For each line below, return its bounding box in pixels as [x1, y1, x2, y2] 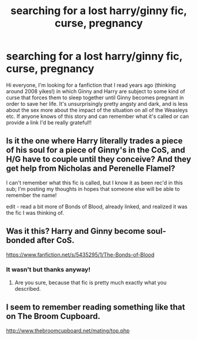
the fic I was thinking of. [6, 209, 65, 216]
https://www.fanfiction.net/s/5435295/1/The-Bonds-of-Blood [6, 251, 155, 258]
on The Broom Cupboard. [6, 311, 101, 321]
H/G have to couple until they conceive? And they [6, 154, 191, 164]
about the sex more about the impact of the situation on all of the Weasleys [6, 106, 188, 113]
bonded [6, 235, 35, 245]
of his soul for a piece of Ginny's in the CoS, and [6, 145, 185, 155]
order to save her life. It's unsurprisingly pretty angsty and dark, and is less [6, 100, 188, 107]
